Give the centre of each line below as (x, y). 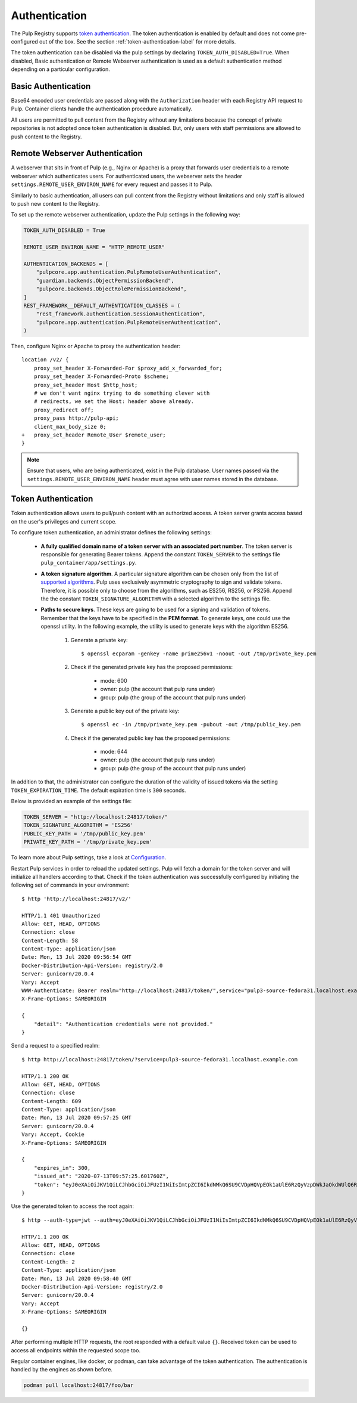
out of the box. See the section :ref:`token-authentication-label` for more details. (137, 41)
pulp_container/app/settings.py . (89, 563)
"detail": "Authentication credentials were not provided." (123, 1024)
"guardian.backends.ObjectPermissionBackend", (105, 281)
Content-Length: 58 (50, 940)
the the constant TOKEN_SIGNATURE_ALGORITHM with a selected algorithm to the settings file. (156, 599)
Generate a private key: (99, 640)
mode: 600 (114, 680)
